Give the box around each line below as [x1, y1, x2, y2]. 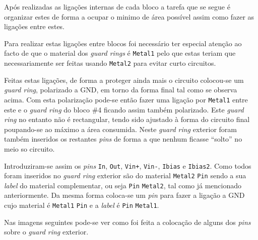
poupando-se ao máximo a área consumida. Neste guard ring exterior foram [4, 124, 237, 134]
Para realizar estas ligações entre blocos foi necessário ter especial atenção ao [4, 38, 242, 48]
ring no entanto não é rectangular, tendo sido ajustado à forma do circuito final [4, 114, 250, 125]
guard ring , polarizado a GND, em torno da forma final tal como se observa [4, 84, 237, 95]
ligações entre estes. [4, 21, 65, 32]
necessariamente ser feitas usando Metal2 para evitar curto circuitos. [4, 58, 216, 68]
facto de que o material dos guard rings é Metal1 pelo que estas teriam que [4, 48, 236, 58]
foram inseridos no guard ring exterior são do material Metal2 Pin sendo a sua [4, 170, 246, 181]
